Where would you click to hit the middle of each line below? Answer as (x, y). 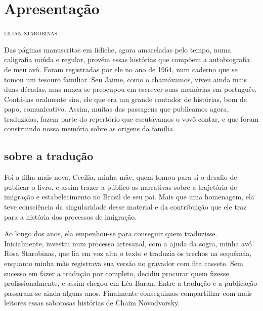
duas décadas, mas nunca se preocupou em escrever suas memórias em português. (130, 89)
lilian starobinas (31, 33)
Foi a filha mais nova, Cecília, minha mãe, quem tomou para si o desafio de (121, 177)
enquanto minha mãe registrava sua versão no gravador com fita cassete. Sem (124, 263)
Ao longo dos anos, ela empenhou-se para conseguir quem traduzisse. (111, 234)
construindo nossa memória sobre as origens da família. (90, 128)
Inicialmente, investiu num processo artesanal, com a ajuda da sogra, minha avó (128, 243)
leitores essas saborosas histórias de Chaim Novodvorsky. (92, 303)
